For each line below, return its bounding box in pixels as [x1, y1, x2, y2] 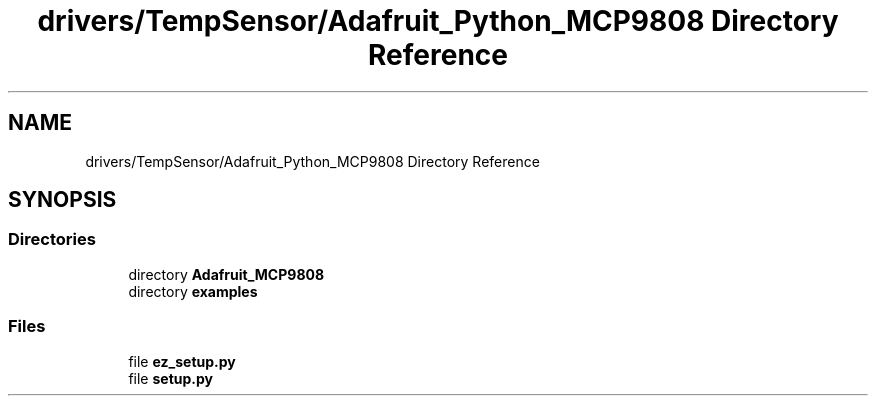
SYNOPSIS [8, 187, 117, 213]
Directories [8, 229, 96, 250]
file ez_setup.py [128, 352, 236, 370]
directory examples [128, 282, 258, 300]
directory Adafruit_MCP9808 [128, 265, 325, 283]
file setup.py [128, 369, 213, 387]
